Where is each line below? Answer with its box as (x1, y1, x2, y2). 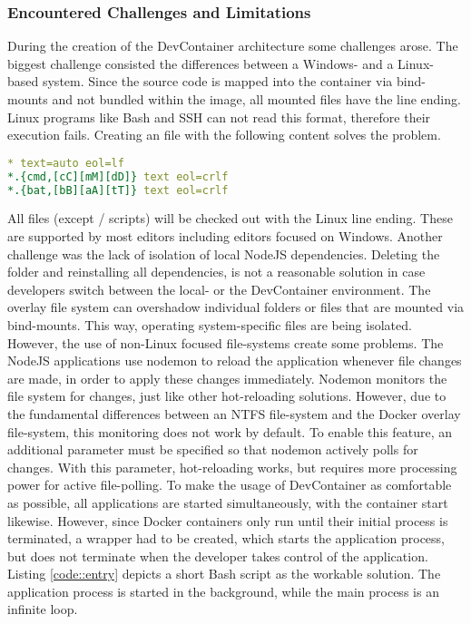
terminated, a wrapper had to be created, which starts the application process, (7, 529, 445, 548)
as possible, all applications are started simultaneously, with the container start (7, 492, 448, 512)
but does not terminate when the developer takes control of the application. (7, 546, 428, 565)
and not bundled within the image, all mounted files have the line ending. (52, 90, 461, 108)
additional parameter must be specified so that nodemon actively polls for (7, 440, 418, 459)
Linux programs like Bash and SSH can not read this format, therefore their (7, 107, 431, 126)
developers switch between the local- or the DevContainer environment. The (7, 279, 431, 298)
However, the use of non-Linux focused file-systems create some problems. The (7, 333, 444, 352)
